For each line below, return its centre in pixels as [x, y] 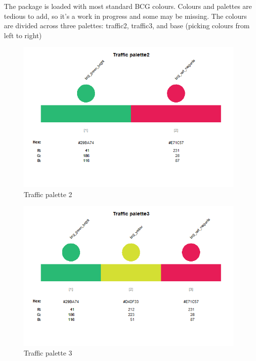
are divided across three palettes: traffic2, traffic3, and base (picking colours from [127, 26]
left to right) [23, 35]
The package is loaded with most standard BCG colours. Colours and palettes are [128, 6]
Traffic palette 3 [48, 353]
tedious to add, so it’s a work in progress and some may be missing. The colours [126, 16]
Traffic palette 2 [48, 194]
